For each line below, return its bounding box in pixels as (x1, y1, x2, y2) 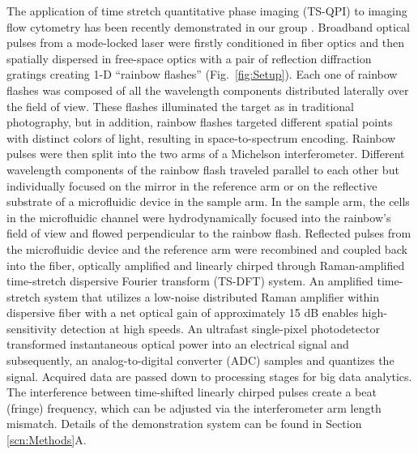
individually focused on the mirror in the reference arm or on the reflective (6, 177, 377, 194)
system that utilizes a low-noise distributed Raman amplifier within (44, 288, 380, 305)
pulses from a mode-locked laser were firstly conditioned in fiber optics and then (6, 34, 404, 51)
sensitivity (6, 319, 57, 336)
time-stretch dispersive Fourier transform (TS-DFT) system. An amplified (6, 272, 373, 289)
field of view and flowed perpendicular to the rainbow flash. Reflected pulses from (6, 225, 412, 242)
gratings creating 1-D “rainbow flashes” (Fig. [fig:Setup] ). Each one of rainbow (6, 66, 398, 83)
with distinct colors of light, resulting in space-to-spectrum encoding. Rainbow (6, 129, 396, 146)
